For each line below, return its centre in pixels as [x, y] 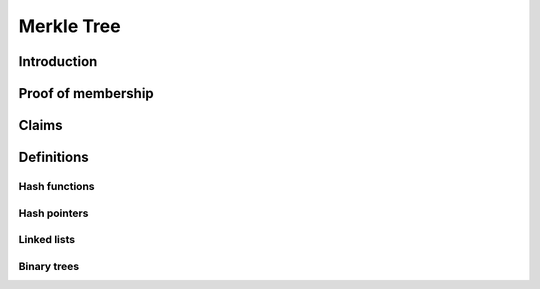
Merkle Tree [69, 26]
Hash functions [56, 186]
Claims [41, 125]
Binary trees [49, 266]
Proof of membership [86, 93]
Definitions [53, 157]
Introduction [58, 61]
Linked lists [46, 240]
